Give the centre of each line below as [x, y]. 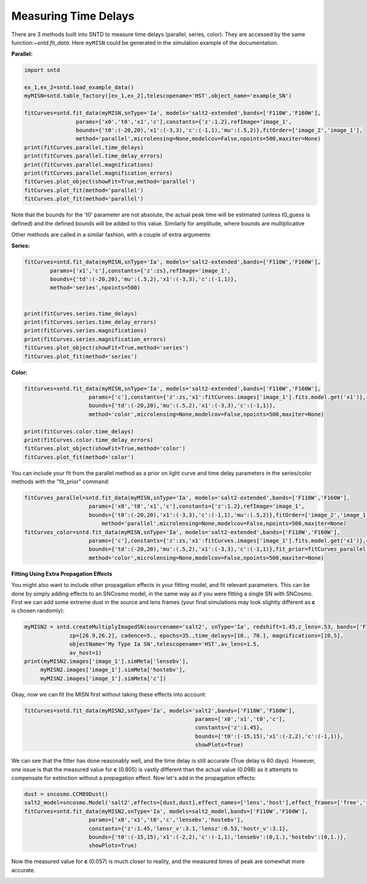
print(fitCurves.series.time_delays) [81, 313]
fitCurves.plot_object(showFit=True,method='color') [105, 448]
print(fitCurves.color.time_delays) [79, 431]
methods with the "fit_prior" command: [60, 482]
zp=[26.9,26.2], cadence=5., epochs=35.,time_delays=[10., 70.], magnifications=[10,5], [206, 635]
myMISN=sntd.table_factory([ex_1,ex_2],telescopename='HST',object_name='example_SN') [158, 96]
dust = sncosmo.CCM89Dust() [66, 794]
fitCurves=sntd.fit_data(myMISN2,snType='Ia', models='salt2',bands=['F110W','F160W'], [160, 710]
